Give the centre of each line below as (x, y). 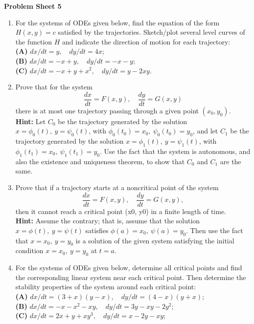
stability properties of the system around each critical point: (106, 287)
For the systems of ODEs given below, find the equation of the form (117, 22)
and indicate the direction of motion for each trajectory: (146, 41)
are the (231, 161)
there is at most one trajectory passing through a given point (107, 110)
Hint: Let (31, 121)
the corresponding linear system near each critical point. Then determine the (131, 277)
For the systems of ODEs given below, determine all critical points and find (129, 268)
